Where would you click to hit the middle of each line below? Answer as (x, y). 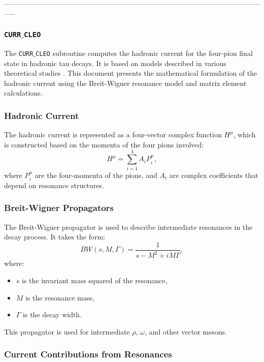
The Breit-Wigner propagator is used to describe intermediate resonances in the (128, 227)
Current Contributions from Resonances (88, 354)
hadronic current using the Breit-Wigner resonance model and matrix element (125, 83)
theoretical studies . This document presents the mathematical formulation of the (131, 73)
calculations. (23, 93)
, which (244, 134)
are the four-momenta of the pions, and (96, 175)
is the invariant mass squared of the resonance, (95, 280)
